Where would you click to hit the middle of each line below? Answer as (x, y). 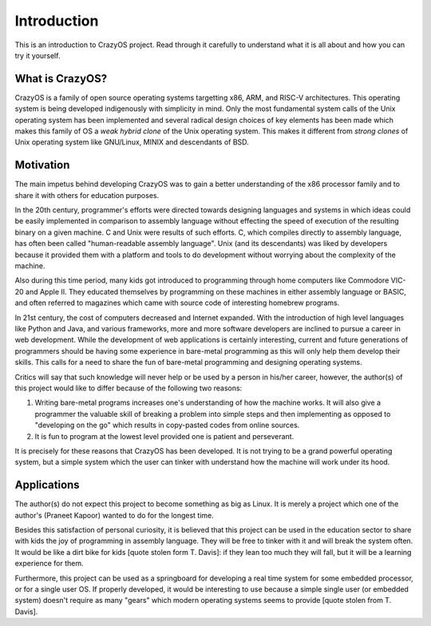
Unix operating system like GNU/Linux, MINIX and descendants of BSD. (132, 142)
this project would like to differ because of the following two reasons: (129, 388)
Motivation (42, 165)
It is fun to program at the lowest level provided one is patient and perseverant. (164, 436)
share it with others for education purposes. (87, 195)
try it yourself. (38, 55)
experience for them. (49, 564)
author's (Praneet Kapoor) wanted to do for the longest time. (115, 515)
